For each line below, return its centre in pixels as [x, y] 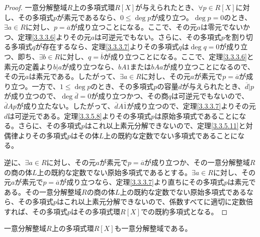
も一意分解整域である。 [153, 228]
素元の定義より [29, 66]
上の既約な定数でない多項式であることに [171, 135]
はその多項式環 [96, 211]
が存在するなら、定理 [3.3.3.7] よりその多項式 [107, 47]
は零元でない [222, 27]
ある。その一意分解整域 [43, 191]
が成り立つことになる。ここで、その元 [134, 27]
